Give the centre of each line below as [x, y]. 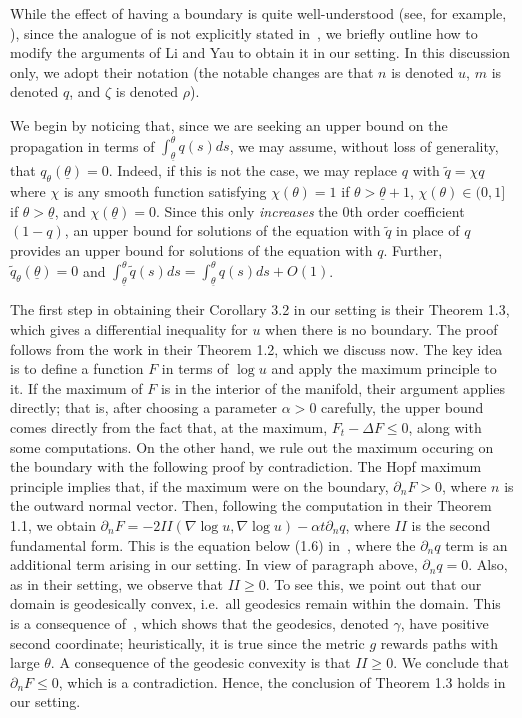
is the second [451, 524]
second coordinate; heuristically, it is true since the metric [187, 642]
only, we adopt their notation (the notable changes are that [192, 71]
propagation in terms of [82, 145]
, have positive [444, 622]
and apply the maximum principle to [384, 368]
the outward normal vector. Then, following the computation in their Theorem [251, 505]
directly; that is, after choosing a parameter [144, 407]
